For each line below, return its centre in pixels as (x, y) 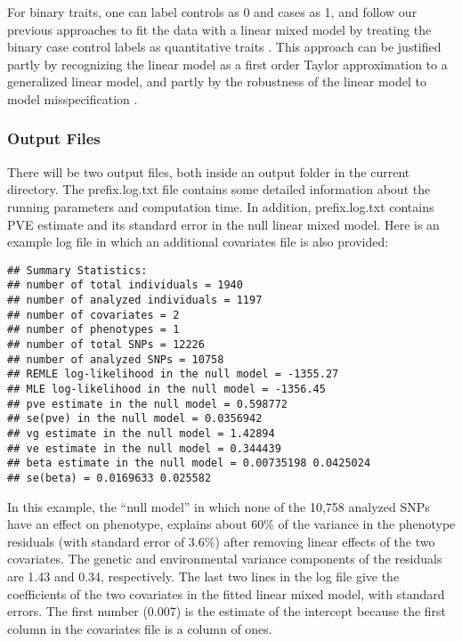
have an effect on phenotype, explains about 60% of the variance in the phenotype (231, 524)
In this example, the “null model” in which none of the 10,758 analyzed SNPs (219, 506)
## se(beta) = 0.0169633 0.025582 (109, 478)
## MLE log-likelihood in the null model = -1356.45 (166, 389)
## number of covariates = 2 (93, 315)
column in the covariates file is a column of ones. (140, 628)
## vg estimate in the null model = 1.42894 (141, 433)
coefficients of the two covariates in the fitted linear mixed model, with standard (226, 593)
